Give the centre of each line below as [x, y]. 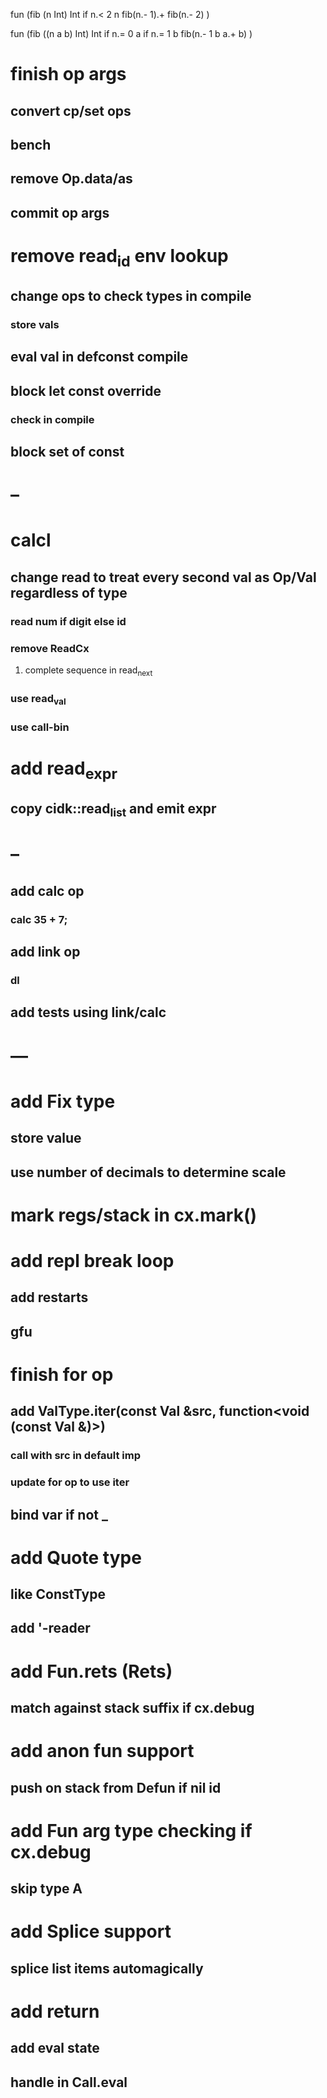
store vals [35, 324]
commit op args [60, 212]
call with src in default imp [76, 1456]
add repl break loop [92, 1260]
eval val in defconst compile [99, 357]
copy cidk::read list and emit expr [113, 810]
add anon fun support [102, 1751]
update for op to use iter [70, 1482]
